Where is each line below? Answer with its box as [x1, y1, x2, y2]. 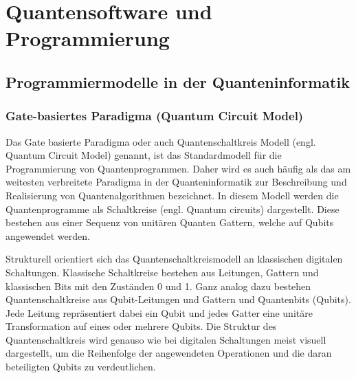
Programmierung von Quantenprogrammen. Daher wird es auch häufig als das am [5, 161, 351, 175]
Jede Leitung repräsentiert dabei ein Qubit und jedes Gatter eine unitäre [5, 305, 313, 320]
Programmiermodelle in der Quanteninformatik [5, 71, 350, 92]
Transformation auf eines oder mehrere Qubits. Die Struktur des [5, 319, 277, 333]
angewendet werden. [5, 228, 90, 243]
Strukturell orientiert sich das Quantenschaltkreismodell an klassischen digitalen [5, 252, 343, 266]
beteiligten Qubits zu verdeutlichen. [5, 359, 156, 374]
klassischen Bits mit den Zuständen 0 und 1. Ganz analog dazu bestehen [5, 278, 311, 293]
